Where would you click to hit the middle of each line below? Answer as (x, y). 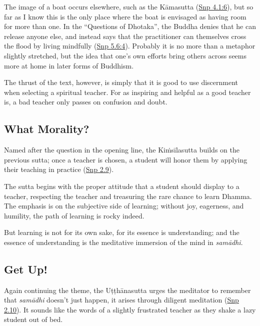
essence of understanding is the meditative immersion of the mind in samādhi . (123, 242)
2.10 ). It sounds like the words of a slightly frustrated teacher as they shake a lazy (130, 309)
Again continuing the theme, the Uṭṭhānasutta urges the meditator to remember (127, 290)
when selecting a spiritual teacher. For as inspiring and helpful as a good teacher (127, 92)
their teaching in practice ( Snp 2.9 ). (59, 169)
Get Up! (26, 269)
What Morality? (47, 129)
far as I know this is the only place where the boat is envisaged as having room (125, 16)
